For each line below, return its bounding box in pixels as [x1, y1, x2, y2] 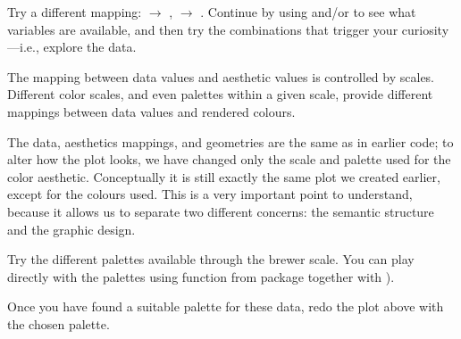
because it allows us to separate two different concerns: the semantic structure [7, 202, 434, 220]
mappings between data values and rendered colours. [7, 102, 296, 120]
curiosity [401, 20, 449, 38]
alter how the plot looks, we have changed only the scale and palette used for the [7, 150, 451, 169]
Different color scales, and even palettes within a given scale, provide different [7, 85, 433, 103]
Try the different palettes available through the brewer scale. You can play [7, 250, 415, 269]
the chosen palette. [7, 314, 110, 333]
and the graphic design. [7, 219, 136, 238]
